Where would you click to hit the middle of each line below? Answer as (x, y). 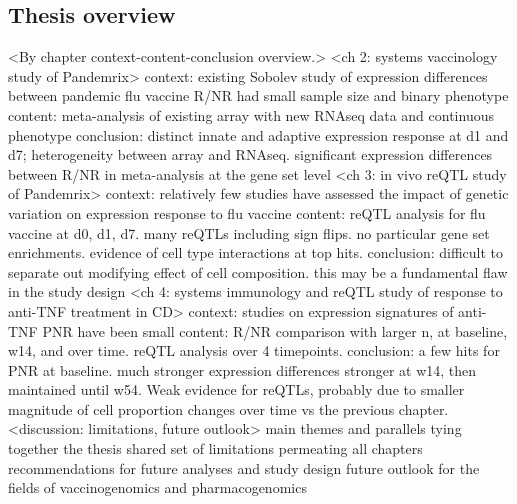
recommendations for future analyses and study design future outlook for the (244, 467)
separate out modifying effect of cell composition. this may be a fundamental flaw (258, 271)
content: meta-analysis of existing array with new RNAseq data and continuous (251, 114)
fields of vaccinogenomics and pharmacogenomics (157, 487)
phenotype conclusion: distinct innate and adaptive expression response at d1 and (258, 134)
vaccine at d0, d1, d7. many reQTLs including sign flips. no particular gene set (249, 232)
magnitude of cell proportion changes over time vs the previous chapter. (228, 408)
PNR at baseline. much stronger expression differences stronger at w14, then (242, 369)
